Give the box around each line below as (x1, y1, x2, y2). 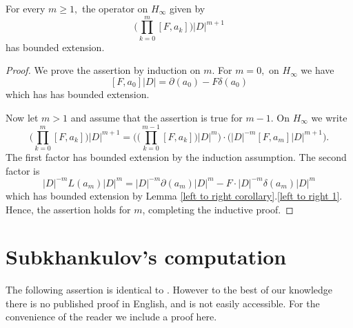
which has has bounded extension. (6, 86, 150, 101)
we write (311, 110, 347, 124)
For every (6, 1, 46, 15)
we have (301, 63, 334, 77)
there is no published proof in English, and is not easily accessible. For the (6, 296, 320, 310)
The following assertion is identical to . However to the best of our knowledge (6, 282, 333, 297)
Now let (6, 110, 39, 124)
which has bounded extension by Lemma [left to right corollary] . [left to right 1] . (6, 188, 343, 202)
